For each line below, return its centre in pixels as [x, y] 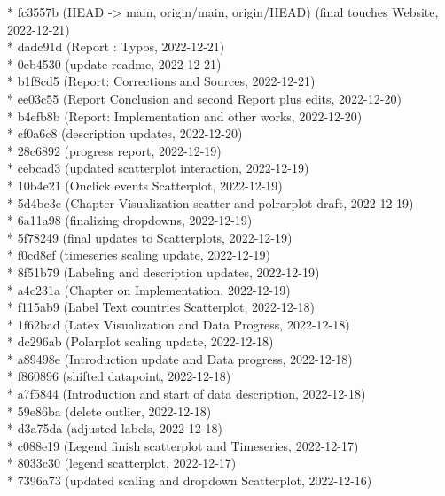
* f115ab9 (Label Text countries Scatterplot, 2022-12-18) [161, 307]
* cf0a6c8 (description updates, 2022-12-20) [125, 133]
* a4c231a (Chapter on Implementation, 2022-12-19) [149, 289]
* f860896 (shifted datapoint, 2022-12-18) [119, 376]
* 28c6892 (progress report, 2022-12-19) [114, 150]
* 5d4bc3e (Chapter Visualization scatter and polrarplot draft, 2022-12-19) [211, 202]
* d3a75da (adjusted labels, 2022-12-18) [115, 428]
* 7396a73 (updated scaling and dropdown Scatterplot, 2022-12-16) [190, 480]
